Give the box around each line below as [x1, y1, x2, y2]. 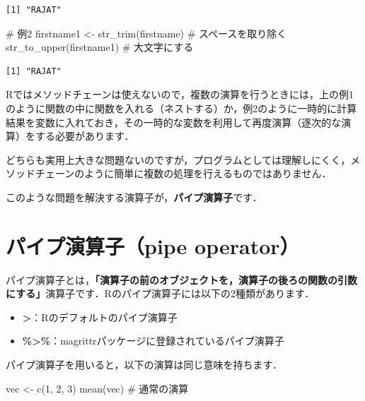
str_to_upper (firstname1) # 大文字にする [6, 40, 194, 54]
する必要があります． [35, 128, 134, 143]
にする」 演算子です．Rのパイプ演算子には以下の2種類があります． [6, 286, 315, 301]
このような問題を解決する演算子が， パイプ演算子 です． [6, 189, 262, 204]
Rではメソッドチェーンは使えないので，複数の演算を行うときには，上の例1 [6, 87, 354, 102]
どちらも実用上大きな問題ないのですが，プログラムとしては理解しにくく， [6, 152, 351, 167]
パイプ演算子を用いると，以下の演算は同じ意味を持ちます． [6, 357, 282, 372]
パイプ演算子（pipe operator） [6, 231, 300, 260]
